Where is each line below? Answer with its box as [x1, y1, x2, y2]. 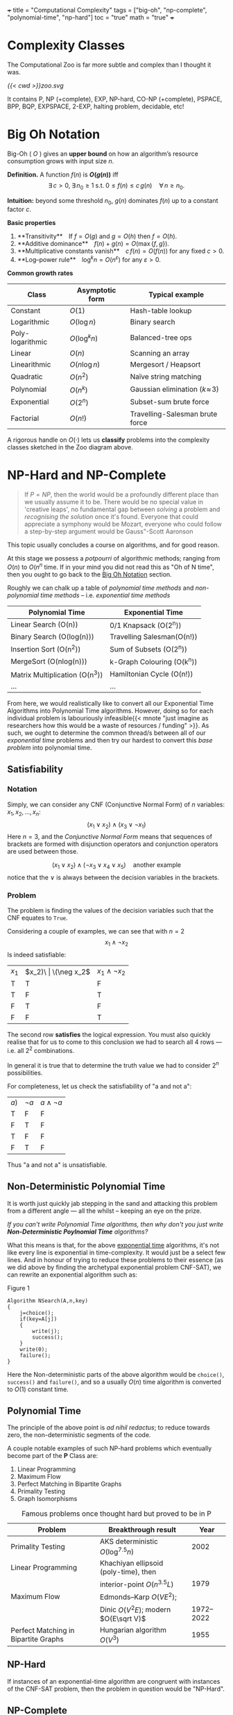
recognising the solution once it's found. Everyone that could [24, 513, 199, 521]
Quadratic [10, 372, 43, 381]
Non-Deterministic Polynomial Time [7, 1181, 166, 1193]
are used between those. [7, 847, 78, 856]
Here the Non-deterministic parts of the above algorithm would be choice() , [7, 1370, 225, 1378]
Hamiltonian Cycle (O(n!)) [110, 670, 193, 679]
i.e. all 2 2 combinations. [7, 1045, 75, 1055]
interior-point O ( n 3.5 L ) [99, 1578, 174, 1589]
